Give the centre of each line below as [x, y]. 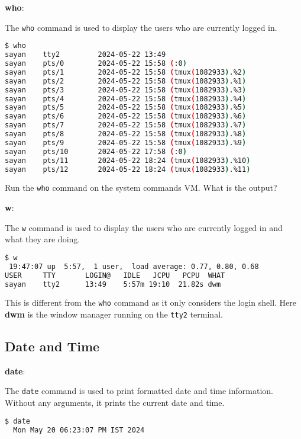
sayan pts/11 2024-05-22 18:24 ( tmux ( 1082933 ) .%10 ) [128, 160]
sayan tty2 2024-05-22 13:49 [85, 55]
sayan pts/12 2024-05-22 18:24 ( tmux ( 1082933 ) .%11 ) [128, 169]
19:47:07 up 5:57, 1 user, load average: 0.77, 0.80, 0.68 [134, 266]
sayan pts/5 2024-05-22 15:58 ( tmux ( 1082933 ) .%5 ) [126, 108]
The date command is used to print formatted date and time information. [139, 391]
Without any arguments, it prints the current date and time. [115, 403]
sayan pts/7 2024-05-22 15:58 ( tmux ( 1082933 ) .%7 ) [126, 125]
